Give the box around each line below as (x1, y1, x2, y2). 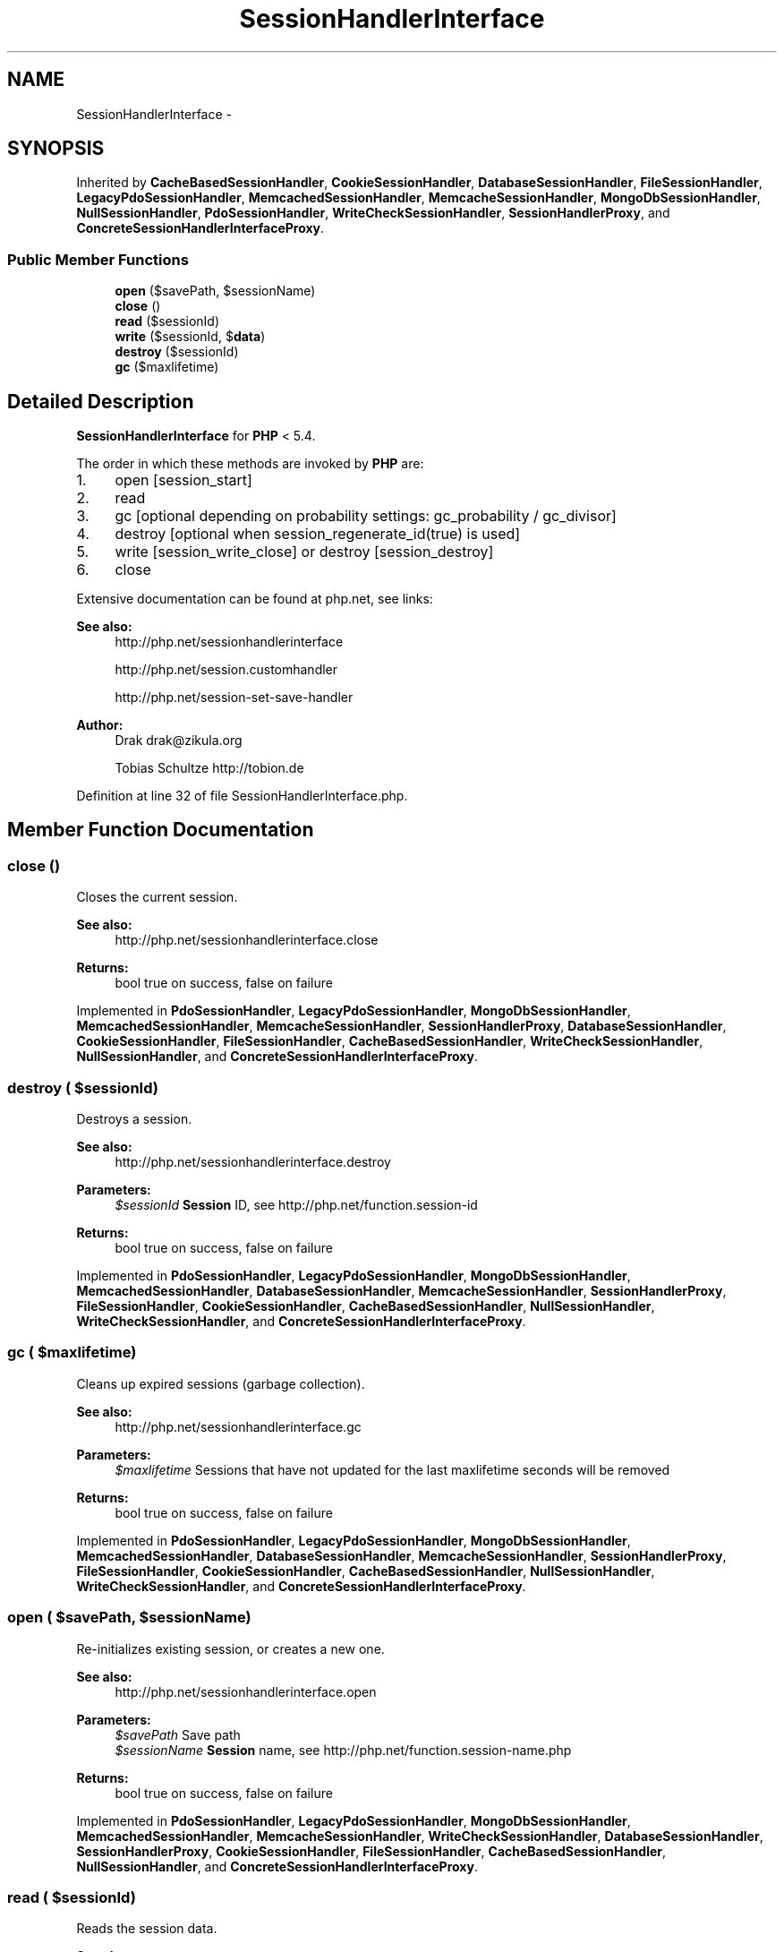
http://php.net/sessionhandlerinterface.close (115, 932, 379, 948)
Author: (76, 717, 124, 733)
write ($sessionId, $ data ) (115, 329, 266, 345)
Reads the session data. (76, 1921, 217, 1937)
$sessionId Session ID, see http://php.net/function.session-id (115, 1197, 478, 1212)
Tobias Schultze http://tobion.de (115, 760, 304, 776)
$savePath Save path (115, 1726, 241, 1742)
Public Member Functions (7, 250, 189, 269)
